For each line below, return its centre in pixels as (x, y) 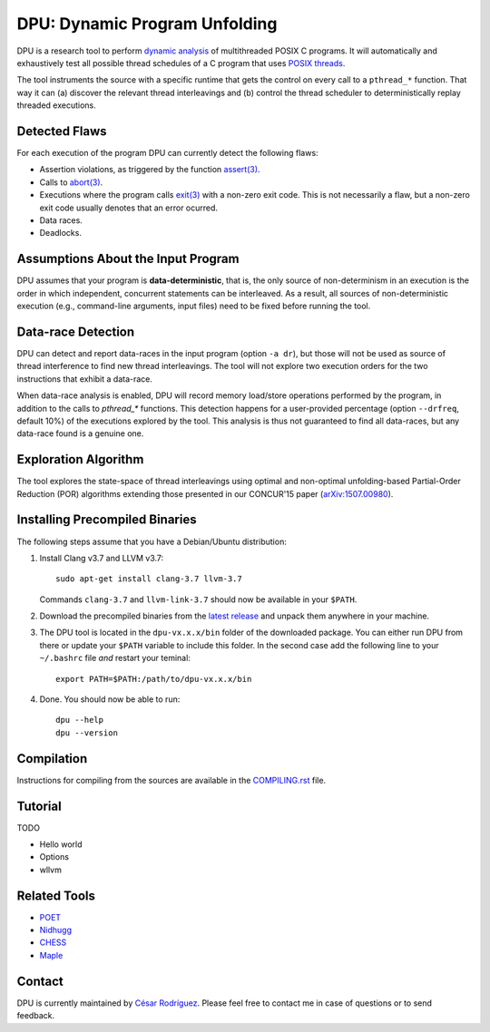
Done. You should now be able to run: (110, 699)
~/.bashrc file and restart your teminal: (115, 658)
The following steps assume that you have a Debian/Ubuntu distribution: (152, 541)
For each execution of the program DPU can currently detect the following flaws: (167, 153)
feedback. (35, 1016)
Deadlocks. (60, 233)
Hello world (61, 844)
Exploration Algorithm (80, 459)
